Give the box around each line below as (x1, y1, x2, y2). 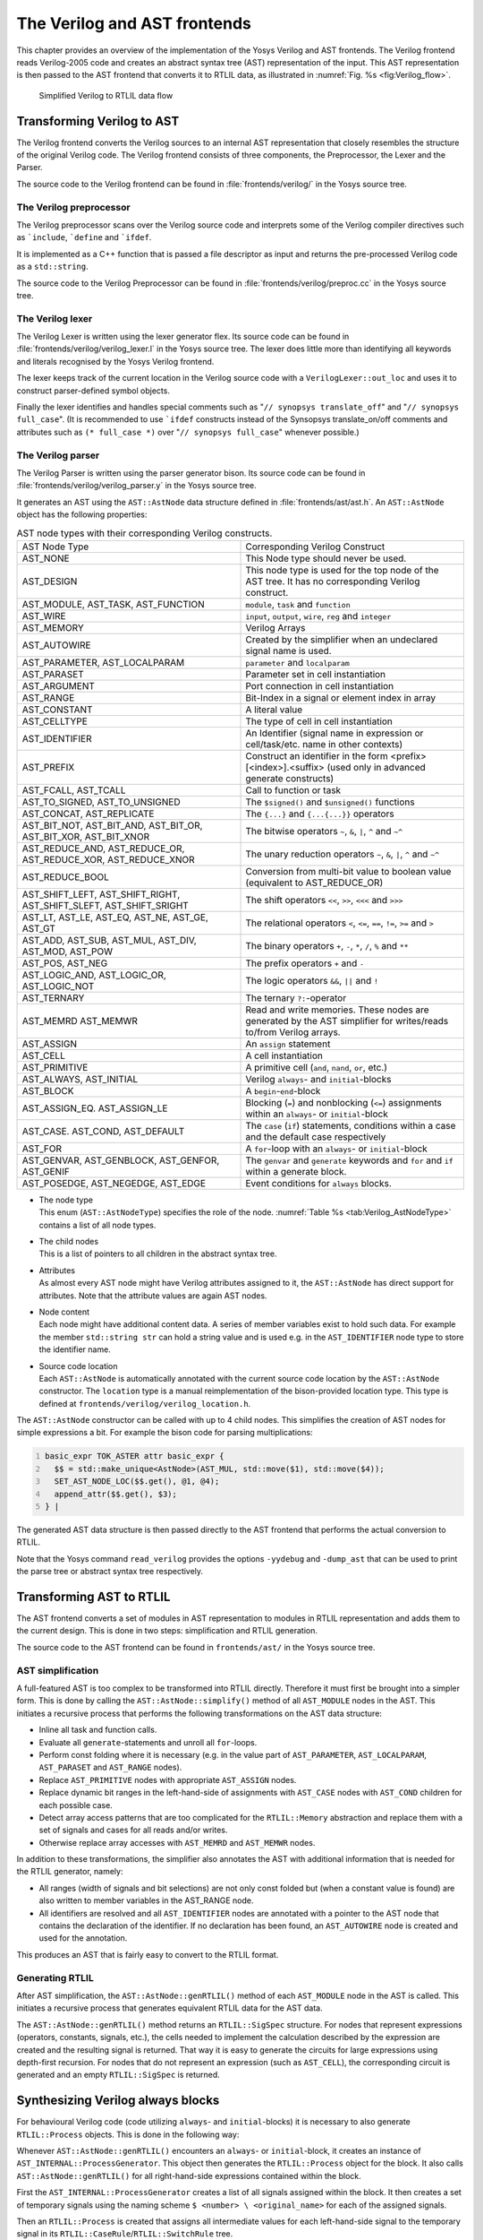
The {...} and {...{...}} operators (245, 807, 394, 820)
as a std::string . (16, 261, 89, 272)
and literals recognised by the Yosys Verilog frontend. (16, 356, 215, 366)
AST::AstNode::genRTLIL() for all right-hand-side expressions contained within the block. (16, 2170, 361, 2181)
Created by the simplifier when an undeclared (245, 633, 438, 645)
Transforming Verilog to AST (16, 113, 180, 129)
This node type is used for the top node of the (245, 564, 439, 576)
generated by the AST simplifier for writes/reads (245, 1014, 449, 1027)
